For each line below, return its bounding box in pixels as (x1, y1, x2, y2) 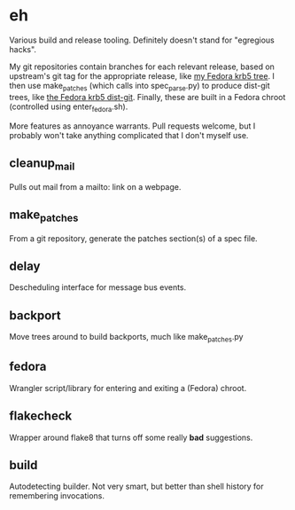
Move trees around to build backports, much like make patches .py (9, 332, 244, 344)
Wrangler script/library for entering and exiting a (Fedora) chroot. (9, 382, 247, 393)
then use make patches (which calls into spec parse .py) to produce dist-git (9, 80, 270, 93)
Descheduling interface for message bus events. (9, 282, 187, 293)
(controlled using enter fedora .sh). (9, 101, 128, 114)
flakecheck (9, 409, 73, 424)
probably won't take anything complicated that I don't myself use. (9, 129, 249, 140)
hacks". (9, 43, 37, 54)
